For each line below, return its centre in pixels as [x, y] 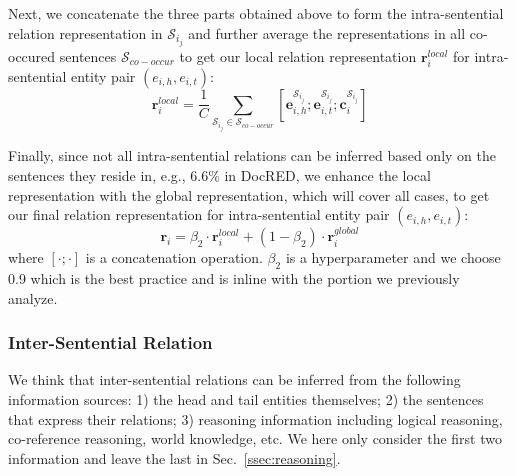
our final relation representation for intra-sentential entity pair [199, 214]
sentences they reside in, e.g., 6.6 [108, 175]
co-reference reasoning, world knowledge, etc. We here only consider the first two [255, 438]
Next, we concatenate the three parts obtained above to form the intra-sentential [256, 13]
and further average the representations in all [327, 32]
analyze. [33, 297]
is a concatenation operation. [174, 257]
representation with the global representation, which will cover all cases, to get [249, 194]
